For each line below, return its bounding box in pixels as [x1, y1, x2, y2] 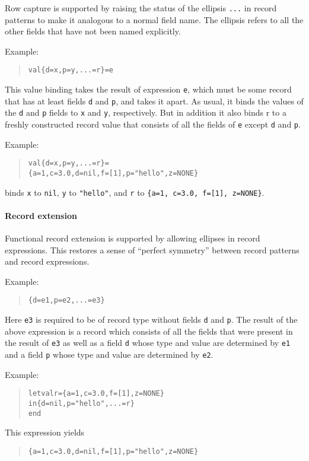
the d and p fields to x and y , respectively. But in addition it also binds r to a [5, 106, 286, 119]
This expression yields [5, 426, 85, 438]
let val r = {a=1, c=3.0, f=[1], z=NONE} [28, 389, 164, 398]
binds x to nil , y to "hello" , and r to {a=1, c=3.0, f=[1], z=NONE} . [5, 186, 265, 198]
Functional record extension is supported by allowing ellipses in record [5, 232, 260, 244]
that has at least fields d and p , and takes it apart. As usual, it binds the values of [5, 94, 304, 107]
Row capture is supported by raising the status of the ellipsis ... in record [5, 2, 277, 14]
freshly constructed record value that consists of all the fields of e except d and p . [5, 118, 301, 131]
